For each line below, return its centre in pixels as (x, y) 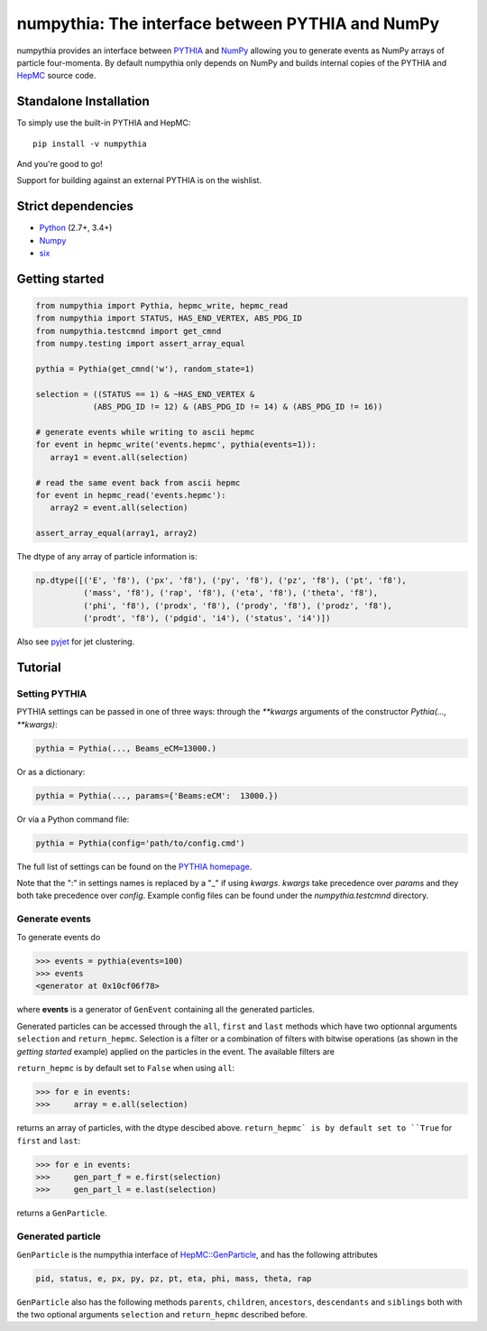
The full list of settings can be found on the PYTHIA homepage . (134, 866)
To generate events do (59, 937)
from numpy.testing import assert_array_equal (140, 344)
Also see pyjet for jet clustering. (76, 642)
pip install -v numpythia (90, 143)
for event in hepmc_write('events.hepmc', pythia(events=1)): (176, 445)
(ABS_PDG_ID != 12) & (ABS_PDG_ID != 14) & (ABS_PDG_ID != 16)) (238, 407)
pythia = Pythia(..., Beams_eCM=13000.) (126, 748)
